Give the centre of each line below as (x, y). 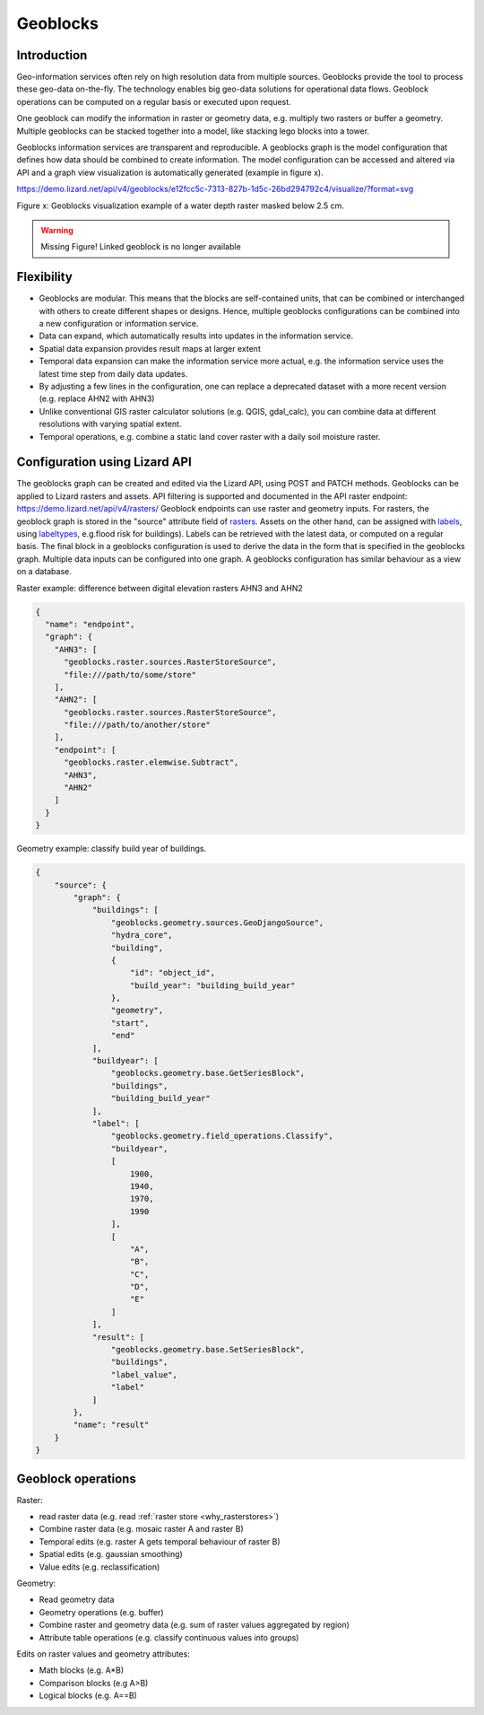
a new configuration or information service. (119, 324)
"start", (130, 1023)
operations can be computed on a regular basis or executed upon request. (154, 101)
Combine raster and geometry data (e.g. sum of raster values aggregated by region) (194, 1625)
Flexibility (45, 277)
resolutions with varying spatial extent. (110, 424)
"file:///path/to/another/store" (137, 725)
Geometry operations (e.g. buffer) (102, 1612)
